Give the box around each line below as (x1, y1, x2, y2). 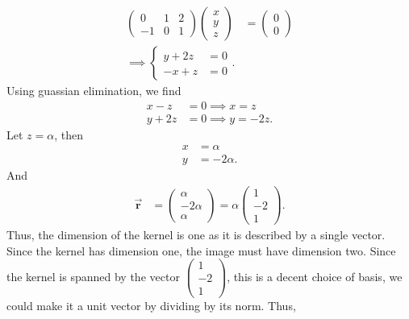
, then (54, 126, 84, 143)
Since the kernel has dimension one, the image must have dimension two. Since (6, 242, 396, 259)
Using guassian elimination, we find (6, 82, 182, 99)
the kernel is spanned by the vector (6, 267, 180, 284)
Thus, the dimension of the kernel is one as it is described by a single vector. (6, 226, 386, 243)
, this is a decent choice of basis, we (227, 267, 403, 284)
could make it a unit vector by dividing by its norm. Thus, (6, 296, 296, 313)
